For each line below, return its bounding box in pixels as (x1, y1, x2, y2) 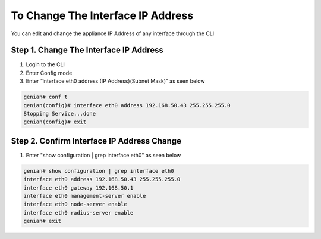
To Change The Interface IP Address (11, 9, 194, 22)
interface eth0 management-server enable (23, 193, 146, 200)
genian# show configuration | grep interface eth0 (23, 167, 175, 174)
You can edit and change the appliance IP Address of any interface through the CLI (11, 30, 215, 37)
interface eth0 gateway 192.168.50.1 (23, 184, 134, 191)
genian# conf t (23, 94, 68, 101)
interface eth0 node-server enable (23, 201, 127, 208)
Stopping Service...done (23, 110, 96, 117)
